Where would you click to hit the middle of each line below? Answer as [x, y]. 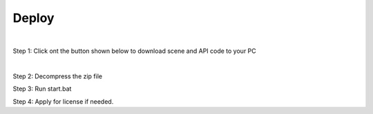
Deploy [34, 18]
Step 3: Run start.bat [42, 89]
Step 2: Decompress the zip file [58, 76]
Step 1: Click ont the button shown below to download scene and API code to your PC [135, 51]
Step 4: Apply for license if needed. [63, 101]
